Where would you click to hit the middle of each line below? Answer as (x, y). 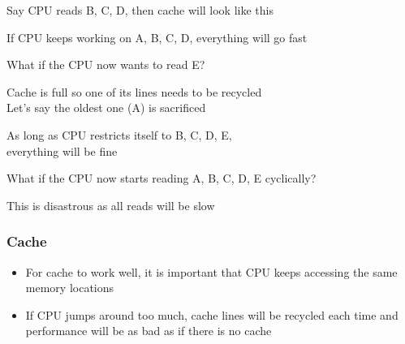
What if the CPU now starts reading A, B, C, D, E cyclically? (162, 178)
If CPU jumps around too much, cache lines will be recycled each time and (212, 314)
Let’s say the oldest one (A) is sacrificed (106, 107)
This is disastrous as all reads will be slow (111, 205)
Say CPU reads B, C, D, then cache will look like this (140, 10)
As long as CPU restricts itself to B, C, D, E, (119, 134)
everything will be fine (62, 150)
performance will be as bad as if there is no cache (149, 331)
